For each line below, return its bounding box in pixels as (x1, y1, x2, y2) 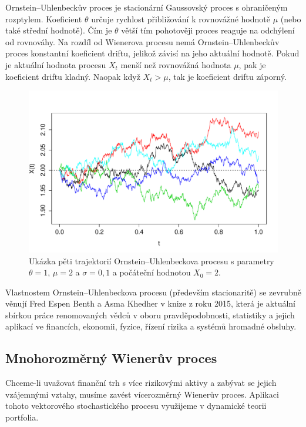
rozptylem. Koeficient (5, 12, 82, 25)
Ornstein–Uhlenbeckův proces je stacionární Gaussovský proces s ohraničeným (5, 1, 288, 13)
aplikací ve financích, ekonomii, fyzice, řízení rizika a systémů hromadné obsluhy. (5, 320, 297, 332)
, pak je (238, 58, 266, 70)
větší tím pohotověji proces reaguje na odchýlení (121, 24, 295, 36)
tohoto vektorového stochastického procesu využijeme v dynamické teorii (5, 399, 267, 412)
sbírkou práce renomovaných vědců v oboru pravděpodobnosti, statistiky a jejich (5, 308, 295, 321)
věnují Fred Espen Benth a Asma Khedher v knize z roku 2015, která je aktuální (5, 297, 296, 310)
